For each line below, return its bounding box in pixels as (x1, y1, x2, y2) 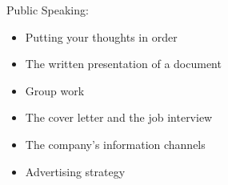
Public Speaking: (6, 2, 89, 18)
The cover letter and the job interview (25, 109, 213, 126)
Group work (25, 82, 85, 99)
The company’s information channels (25, 135, 206, 152)
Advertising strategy (25, 163, 126, 179)
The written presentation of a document (25, 55, 222, 72)
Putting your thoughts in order (25, 28, 178, 45)
